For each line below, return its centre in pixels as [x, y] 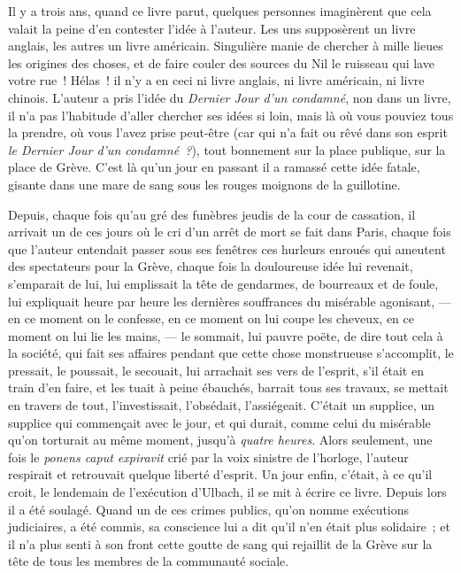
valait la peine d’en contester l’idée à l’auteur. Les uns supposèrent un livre [212, 28]
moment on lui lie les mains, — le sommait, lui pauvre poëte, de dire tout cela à [226, 335]
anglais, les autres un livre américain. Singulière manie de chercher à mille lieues [226, 46]
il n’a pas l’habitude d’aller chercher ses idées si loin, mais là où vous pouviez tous [231, 115]
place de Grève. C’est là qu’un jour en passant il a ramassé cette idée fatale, [214, 167]
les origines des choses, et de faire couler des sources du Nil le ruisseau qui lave [221, 62]
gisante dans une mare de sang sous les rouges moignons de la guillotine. [204, 184]
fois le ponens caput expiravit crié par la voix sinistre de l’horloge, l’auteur [208, 457]
